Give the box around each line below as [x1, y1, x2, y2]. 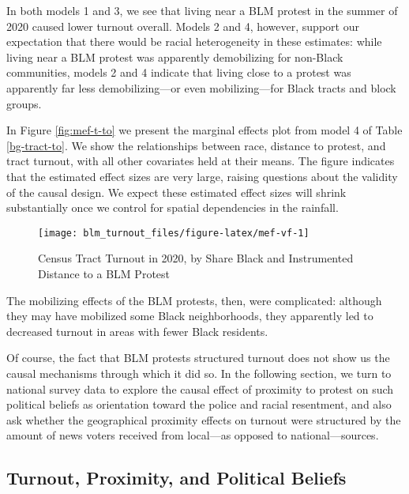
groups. [6, 95, 42, 111]
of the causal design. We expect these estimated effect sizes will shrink [6, 183, 347, 200]
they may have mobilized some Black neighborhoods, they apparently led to [6, 307, 373, 324]
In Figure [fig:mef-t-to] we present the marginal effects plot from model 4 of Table [6, 122, 403, 138]
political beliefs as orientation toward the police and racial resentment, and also [6, 396, 392, 413]
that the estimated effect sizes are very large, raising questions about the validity [6, 168, 398, 184]
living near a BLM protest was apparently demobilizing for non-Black [6, 48, 343, 65]
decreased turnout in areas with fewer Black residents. [6, 322, 268, 339]
